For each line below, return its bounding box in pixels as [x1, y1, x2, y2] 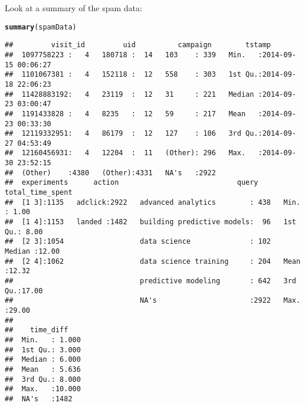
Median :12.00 [5, 247, 60, 256]
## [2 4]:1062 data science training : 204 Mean [5, 257, 301, 266]
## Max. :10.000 [5, 385, 81, 394]
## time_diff [5, 326, 68, 335]
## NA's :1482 [5, 394, 73, 403]
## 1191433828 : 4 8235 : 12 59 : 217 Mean [5, 109, 246, 118]
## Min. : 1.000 [5, 335, 81, 344]
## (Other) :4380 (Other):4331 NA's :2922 [5, 168, 216, 177]
